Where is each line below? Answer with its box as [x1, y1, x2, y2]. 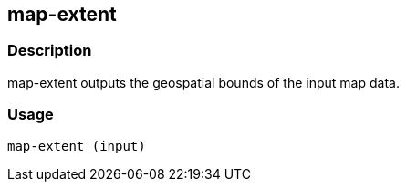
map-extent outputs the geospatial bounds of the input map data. [7, 74, 400, 90]
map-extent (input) [7, 138, 146, 153]
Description [7, 41, 92, 60]
